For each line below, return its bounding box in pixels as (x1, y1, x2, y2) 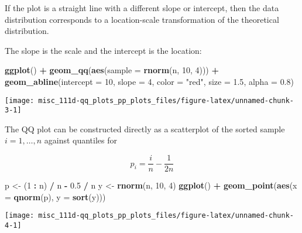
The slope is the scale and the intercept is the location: (5, 44, 202, 56)
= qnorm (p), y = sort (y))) (5, 190, 106, 203)
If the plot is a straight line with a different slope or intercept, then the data (5, 2, 279, 13)
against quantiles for (44, 134, 118, 146)
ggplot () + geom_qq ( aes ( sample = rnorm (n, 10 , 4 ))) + (5, 64, 219, 76)
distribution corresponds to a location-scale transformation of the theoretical (5, 13, 279, 25)
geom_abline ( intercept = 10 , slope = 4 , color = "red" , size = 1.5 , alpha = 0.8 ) (5, 75, 294, 87)
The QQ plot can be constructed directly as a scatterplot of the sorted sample (5, 122, 285, 135)
